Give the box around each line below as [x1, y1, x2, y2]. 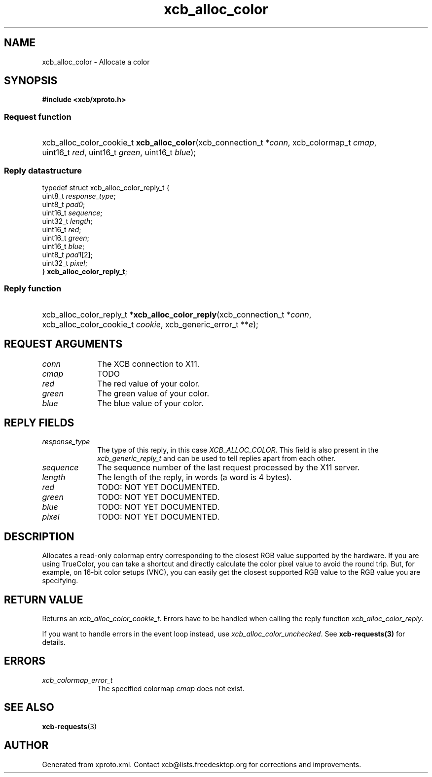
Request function [4, 111, 72, 122]
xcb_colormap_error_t [42, 675, 113, 684]
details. [42, 638, 66, 647]
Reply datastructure [4, 165, 82, 176]
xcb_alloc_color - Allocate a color [42, 57, 150, 66]
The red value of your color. [97, 378, 200, 388]
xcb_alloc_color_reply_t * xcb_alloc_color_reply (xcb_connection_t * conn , [42, 309, 312, 319]
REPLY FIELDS [4, 416, 74, 429]
